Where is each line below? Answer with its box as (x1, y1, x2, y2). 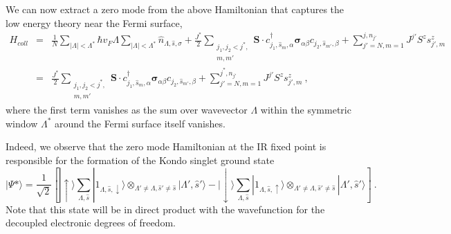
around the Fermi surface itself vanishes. (55, 116, 225, 130)
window (6, 116, 38, 130)
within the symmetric (260, 102, 351, 117)
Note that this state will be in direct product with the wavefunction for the (6, 201, 325, 216)
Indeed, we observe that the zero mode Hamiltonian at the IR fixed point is (6, 139, 326, 154)
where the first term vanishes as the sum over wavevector (6, 102, 248, 117)
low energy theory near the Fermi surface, (6, 15, 183, 30)
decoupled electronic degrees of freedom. (6, 215, 176, 230)
